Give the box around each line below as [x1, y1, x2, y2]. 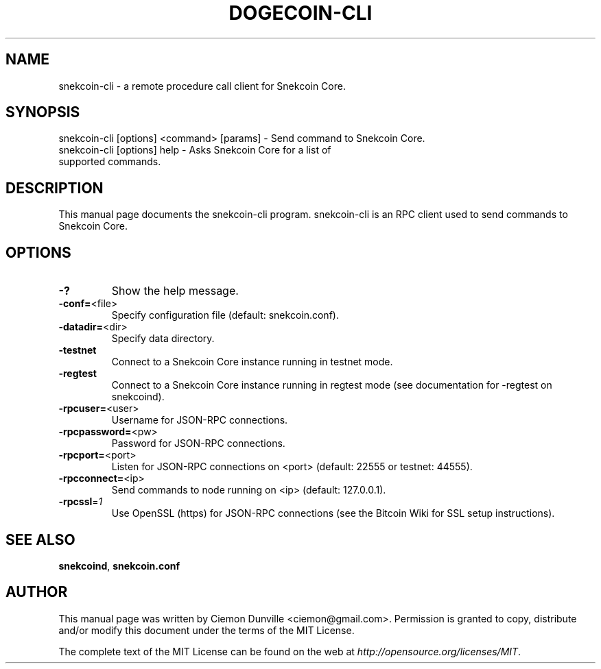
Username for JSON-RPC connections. [111, 414, 288, 426]
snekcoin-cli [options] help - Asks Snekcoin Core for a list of [58, 144, 331, 156]
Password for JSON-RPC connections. [111, 437, 285, 450]
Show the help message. [111, 284, 239, 298]
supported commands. [58, 156, 161, 168]
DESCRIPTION [5, 179, 104, 197]
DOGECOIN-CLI [228, 1, 373, 25]
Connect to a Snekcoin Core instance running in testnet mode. [111, 356, 393, 368]
